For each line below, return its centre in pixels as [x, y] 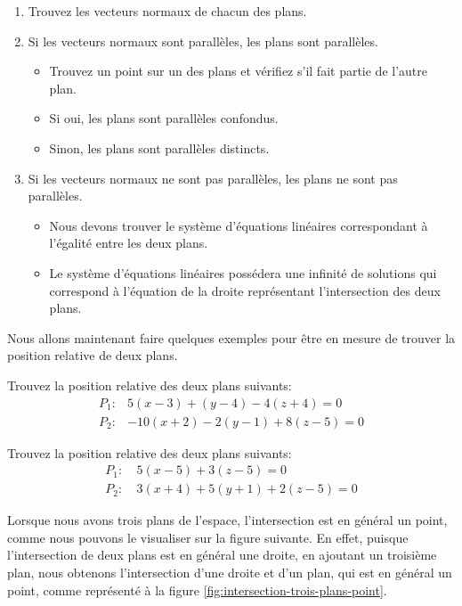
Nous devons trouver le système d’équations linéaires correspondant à [239, 225]
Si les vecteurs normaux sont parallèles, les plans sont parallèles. [203, 41]
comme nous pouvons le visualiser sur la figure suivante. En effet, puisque [208, 537]
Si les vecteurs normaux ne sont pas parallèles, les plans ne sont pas [213, 178]
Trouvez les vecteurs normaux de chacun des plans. [167, 11]
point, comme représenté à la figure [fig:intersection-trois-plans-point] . [197, 590]
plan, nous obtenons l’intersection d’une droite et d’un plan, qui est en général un [230, 572]
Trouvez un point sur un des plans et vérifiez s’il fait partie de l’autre [239, 71]
